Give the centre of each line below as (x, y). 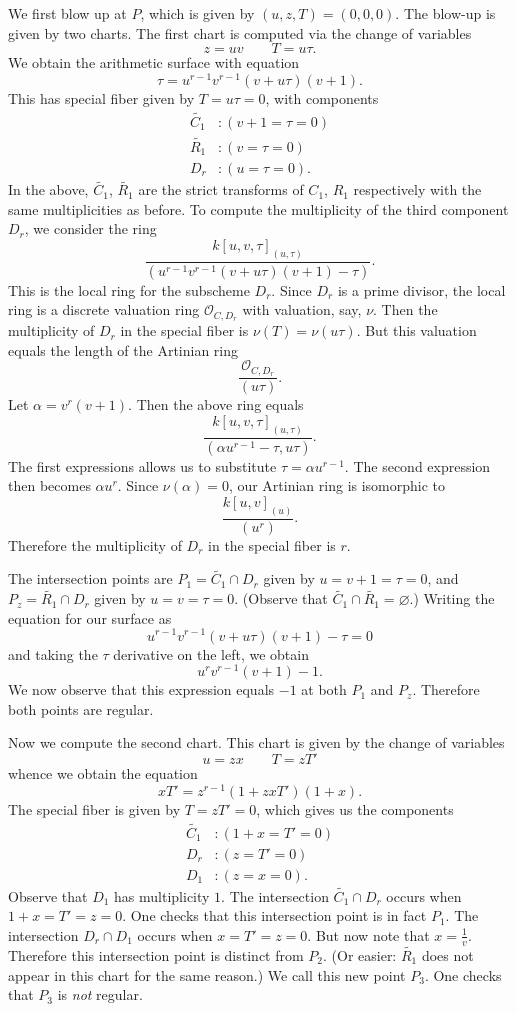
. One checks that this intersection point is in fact (274, 915)
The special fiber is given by (94, 808)
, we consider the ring (90, 228)
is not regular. (100, 994)
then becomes (49, 485)
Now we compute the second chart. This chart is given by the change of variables (256, 742)
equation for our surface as (90, 617)
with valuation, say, (302, 309)
